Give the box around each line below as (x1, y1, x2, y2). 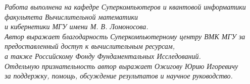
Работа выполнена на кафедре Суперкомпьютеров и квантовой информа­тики (5, 2, 246, 12)
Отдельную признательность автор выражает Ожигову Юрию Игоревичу (5, 60, 238, 71)
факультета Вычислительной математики (5, 11, 138, 22)
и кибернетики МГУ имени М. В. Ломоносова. (5, 21, 148, 32)
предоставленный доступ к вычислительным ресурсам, (5, 41, 175, 51)
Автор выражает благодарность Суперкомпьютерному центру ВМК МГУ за (5, 31, 245, 41)
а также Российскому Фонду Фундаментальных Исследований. (5, 50, 201, 61)
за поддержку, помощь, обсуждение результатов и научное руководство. (5, 70, 233, 81)
